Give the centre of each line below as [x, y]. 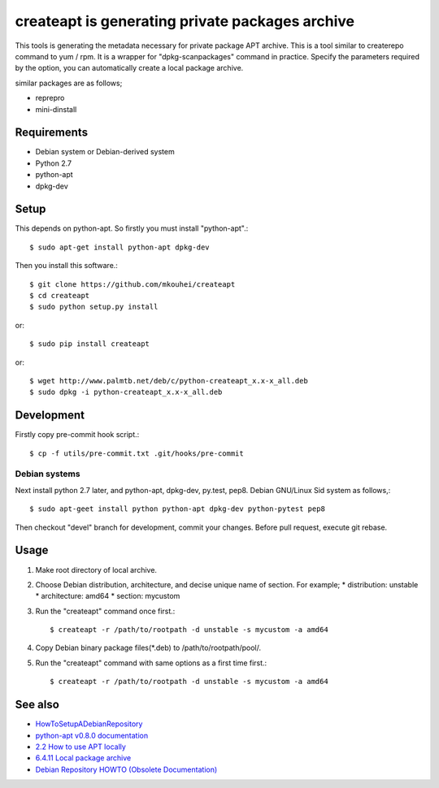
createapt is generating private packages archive [185, 21]
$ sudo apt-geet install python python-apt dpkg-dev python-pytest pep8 [177, 509]
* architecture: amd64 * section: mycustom [108, 596]
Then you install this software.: [66, 266]
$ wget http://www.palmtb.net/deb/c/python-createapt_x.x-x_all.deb [169, 381]
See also [37, 705]
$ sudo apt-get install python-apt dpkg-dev [120, 247]
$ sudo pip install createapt [90, 344]
